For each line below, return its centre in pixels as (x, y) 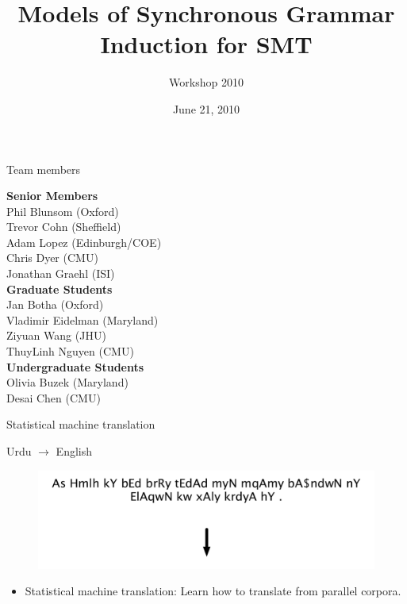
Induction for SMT (206, 44)
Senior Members (52, 196)
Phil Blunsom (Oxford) (63, 211)
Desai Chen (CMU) (54, 397)
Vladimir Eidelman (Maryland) (83, 319)
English (74, 451)
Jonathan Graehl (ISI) (61, 273)
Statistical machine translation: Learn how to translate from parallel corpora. (213, 591)
